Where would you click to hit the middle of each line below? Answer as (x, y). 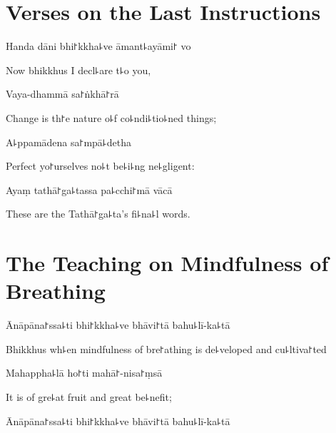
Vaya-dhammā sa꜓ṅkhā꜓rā (62, 94)
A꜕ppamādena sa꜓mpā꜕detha (68, 142)
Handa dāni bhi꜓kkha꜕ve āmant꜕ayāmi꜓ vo (98, 46)
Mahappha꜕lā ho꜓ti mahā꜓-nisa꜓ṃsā (84, 373)
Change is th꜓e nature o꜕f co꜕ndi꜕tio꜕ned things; (111, 117)
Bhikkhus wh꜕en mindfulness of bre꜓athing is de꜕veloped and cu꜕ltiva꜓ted (166, 348)
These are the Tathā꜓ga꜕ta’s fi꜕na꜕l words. (98, 214)
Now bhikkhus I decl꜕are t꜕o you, (78, 70)
